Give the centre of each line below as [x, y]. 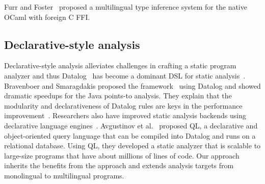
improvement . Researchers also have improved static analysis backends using [125, 115]
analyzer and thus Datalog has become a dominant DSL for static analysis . [125, 75]
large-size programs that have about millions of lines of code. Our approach [122, 155]
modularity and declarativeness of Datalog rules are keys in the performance [123, 105]
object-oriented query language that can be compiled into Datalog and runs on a [130, 135]
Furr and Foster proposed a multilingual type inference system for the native [126, 7]
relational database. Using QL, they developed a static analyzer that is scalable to [132, 146]
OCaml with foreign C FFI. [47, 17]
